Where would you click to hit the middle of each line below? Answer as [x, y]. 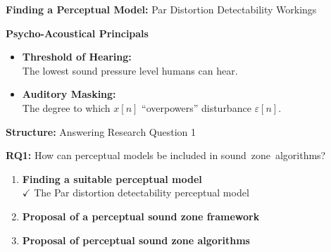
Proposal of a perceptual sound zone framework [141, 216]
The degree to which [66, 107]
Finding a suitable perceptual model [112, 178]
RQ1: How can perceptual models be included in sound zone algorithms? [166, 155]
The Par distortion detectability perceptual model [142, 193]
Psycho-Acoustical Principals [77, 33]
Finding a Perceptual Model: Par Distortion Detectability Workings [161, 9]
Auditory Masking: [69, 94]
